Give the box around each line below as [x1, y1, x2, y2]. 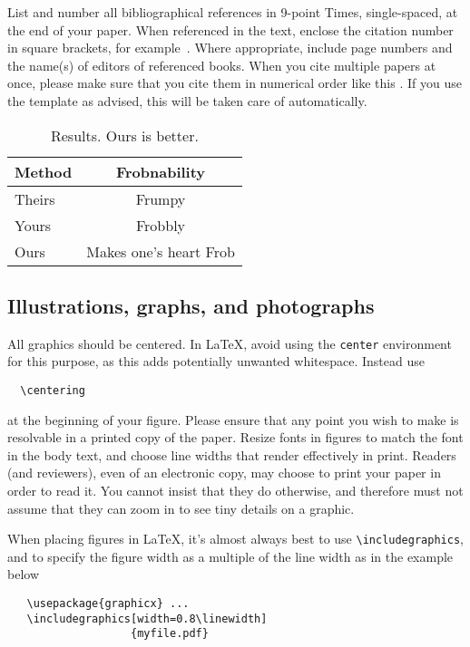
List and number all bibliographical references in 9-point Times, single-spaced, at [7, 3, 458, 21]
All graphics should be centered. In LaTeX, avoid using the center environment [7, 333, 452, 352]
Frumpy [135, 188, 186, 209]
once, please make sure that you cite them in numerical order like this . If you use [7, 73, 462, 92]
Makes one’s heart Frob [86, 240, 235, 262]
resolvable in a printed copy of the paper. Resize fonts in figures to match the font [7, 428, 464, 447]
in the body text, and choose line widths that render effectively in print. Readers [7, 445, 456, 464]
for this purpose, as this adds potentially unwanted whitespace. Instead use [7, 352, 425, 371]
